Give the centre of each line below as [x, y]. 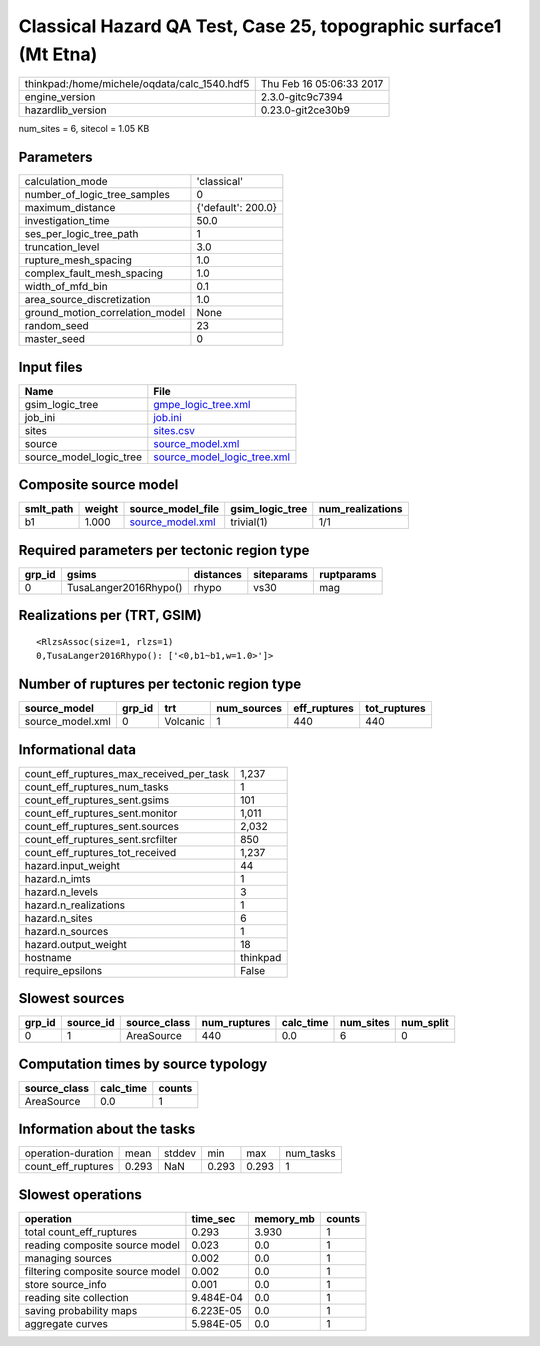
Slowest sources [71, 998]
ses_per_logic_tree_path [81, 234]
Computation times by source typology [143, 1063]
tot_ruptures [396, 708]
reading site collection [76, 1297]
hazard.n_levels [61, 892]
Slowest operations [80, 1194]
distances [217, 574]
